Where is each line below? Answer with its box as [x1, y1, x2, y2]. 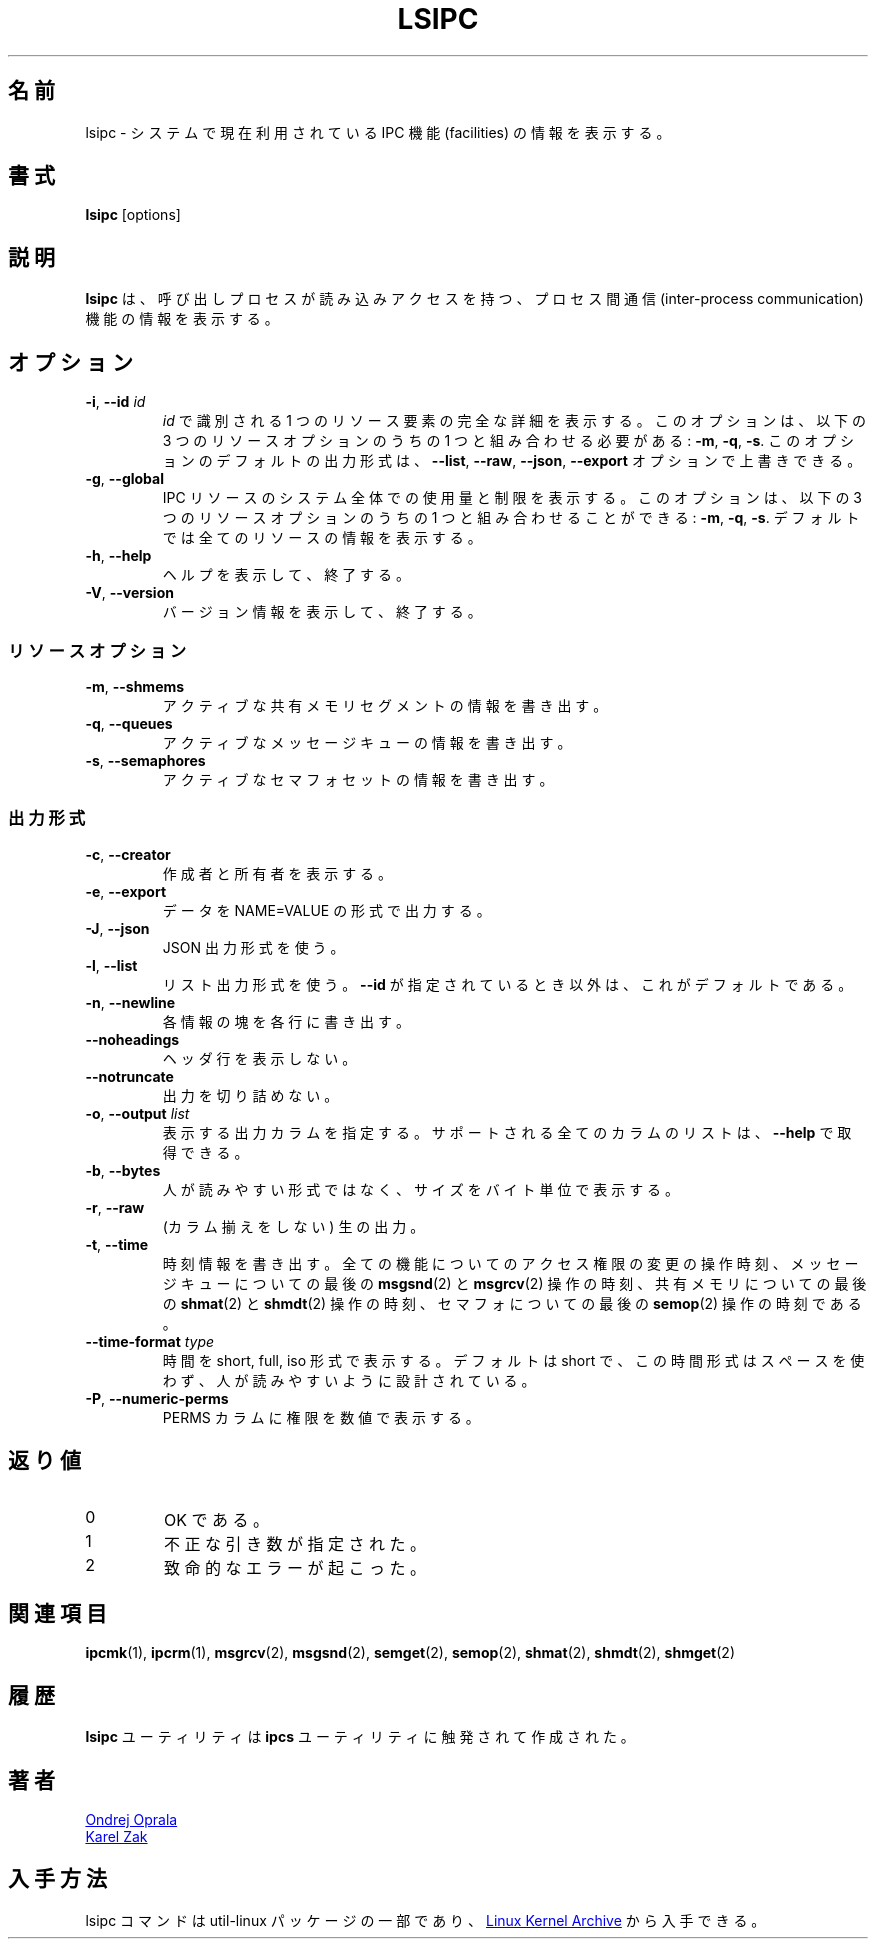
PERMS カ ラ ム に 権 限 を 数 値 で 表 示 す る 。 [162, 1408, 480, 1426]
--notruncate [85, 1067, 174, 1085]
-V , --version [85, 584, 174, 602]
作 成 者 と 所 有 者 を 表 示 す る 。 [162, 864, 393, 882]
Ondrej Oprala [85, 1811, 178, 1828]
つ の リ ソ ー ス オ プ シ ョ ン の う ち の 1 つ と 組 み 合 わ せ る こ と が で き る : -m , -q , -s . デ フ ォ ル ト [162, 509, 860, 527]
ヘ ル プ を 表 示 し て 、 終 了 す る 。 [162, 566, 410, 584]
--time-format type [85, 1332, 215, 1350]
